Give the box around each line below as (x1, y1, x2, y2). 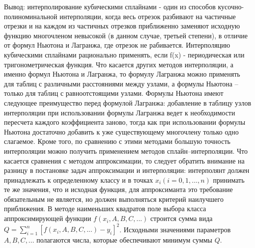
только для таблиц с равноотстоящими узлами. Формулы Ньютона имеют (4, 88, 224, 98)
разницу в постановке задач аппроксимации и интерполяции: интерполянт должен (4, 165, 250, 175)
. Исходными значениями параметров (119, 224, 231, 234)
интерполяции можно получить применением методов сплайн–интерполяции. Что (4, 145, 248, 156)
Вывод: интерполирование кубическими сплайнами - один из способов (4, 1, 216, 11)
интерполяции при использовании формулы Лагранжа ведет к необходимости (4, 107, 235, 117)
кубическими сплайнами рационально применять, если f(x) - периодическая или (4, 49, 245, 59)
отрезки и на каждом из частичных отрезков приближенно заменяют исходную (4, 21, 240, 31)
